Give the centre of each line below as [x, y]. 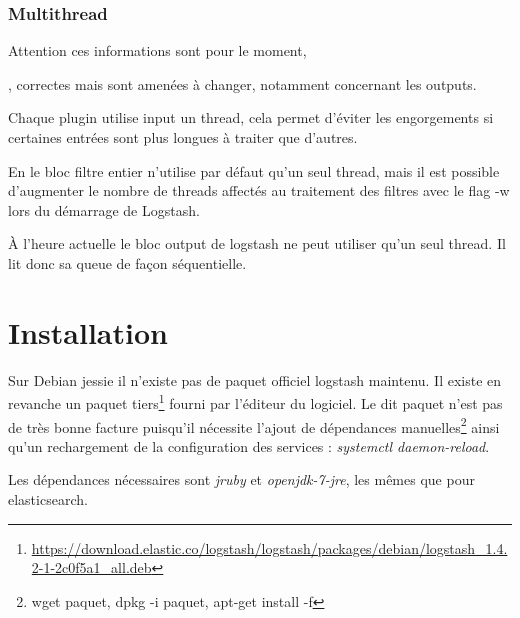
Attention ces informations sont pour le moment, [157, 50]
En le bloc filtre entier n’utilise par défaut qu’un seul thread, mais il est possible [254, 170]
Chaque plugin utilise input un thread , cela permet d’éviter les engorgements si [251, 117]
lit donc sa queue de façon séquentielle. [127, 262]
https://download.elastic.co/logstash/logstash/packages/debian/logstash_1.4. [269, 547]
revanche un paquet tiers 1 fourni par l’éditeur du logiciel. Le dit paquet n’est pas [255, 401]
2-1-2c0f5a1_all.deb [91, 567]
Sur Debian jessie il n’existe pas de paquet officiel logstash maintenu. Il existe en [255, 379]
